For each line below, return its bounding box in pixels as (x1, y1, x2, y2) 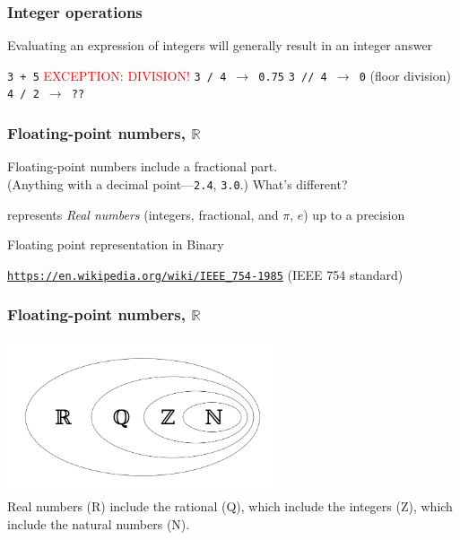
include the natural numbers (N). (7, 514, 190, 533)
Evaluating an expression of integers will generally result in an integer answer (7, 36, 433, 55)
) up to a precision (303, 205, 405, 223)
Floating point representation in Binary (7, 235, 224, 254)
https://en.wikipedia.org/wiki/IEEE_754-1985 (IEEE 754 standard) (7, 265, 404, 283)
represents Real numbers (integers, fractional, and (7, 205, 279, 223)
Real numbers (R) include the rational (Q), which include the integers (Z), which (7, 497, 453, 516)
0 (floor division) (359, 65, 451, 84)
